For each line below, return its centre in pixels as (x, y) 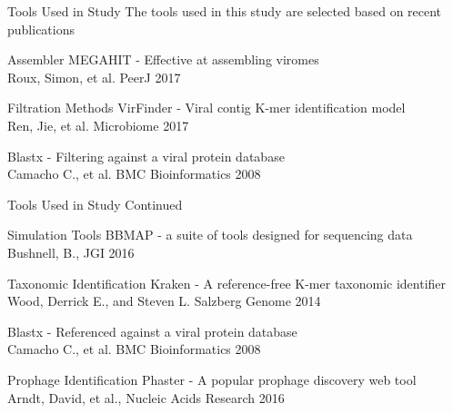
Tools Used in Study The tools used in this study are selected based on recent (225, 11)
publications (41, 29)
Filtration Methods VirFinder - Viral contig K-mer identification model (206, 108)
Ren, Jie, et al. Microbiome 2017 (98, 125)
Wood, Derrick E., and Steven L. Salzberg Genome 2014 (164, 301)
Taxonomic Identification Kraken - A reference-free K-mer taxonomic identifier (227, 283)
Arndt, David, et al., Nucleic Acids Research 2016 (146, 397)
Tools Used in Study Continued (95, 204)
